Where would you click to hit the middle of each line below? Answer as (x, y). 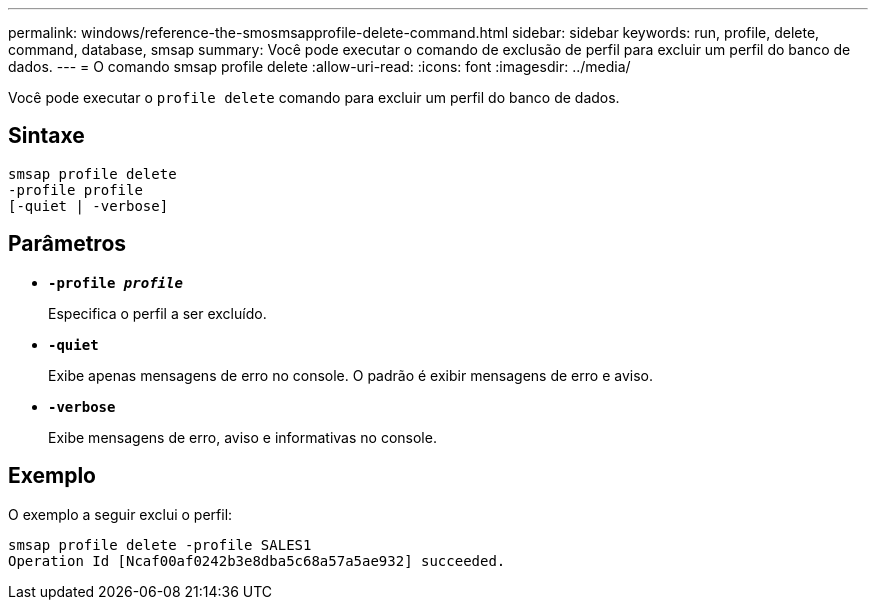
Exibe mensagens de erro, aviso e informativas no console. (242, 437)
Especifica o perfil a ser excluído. (157, 313)
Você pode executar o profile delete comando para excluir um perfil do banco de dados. (314, 97)
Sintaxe (46, 136)
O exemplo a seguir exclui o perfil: (120, 514)
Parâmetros (67, 244)
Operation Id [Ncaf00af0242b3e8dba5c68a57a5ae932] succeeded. (257, 560)
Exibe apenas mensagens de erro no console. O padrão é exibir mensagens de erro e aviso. (350, 375)
